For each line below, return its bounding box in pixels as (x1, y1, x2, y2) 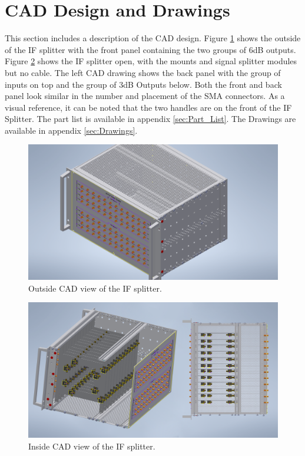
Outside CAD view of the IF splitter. (28, 282, 162, 294)
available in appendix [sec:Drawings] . (5, 124, 138, 136)
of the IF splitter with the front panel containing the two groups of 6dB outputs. (5, 43, 296, 55)
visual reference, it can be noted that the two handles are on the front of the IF (5, 101, 292, 113)
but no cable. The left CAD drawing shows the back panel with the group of (5, 66, 281, 78)
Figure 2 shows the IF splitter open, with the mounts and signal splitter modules (5, 55, 297, 67)
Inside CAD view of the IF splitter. (28, 440, 155, 452)
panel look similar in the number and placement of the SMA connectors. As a (5, 90, 285, 102)
